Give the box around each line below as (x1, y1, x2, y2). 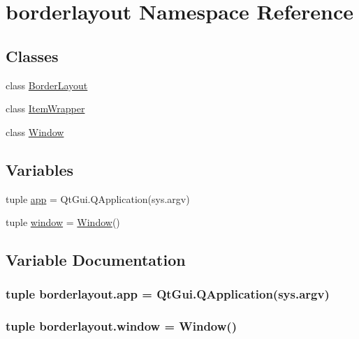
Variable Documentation (6, 249, 186, 271)
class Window (6, 124, 64, 139)
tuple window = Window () (6, 215, 120, 229)
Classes (6, 45, 59, 66)
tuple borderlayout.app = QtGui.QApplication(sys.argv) (6, 285, 330, 303)
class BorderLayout (6, 77, 88, 92)
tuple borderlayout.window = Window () (6, 317, 237, 335)
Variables (6, 158, 74, 180)
